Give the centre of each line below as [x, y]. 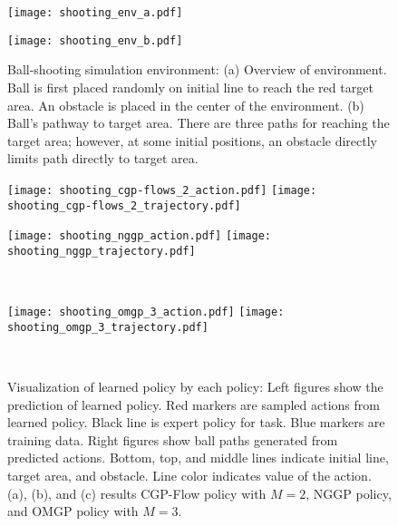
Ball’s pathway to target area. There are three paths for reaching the [199, 123]
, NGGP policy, [349, 493]
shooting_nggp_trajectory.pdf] [102, 251]
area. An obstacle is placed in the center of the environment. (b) [186, 105]
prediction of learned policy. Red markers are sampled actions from [194, 404]
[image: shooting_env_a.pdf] [95, 13]
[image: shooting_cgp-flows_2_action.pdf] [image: [162, 190]
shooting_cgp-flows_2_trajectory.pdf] [124, 205]
